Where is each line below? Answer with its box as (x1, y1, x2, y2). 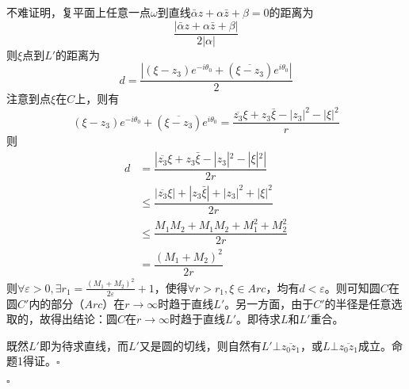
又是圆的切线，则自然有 (139, 337, 262, 353)
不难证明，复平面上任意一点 (6, 4, 151, 20)
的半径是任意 (324, 295, 392, 311)
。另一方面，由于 (224, 295, 314, 311)
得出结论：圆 (50, 311, 117, 327)
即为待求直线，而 (39, 337, 128, 353)
